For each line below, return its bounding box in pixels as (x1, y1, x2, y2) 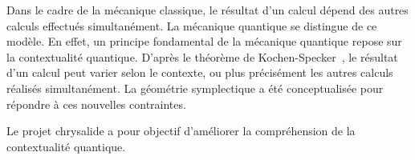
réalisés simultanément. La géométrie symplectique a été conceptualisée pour (6, 79, 384, 96)
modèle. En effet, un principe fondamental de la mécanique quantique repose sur (6, 33, 402, 50)
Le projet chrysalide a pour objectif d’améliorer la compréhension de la (6, 122, 356, 139)
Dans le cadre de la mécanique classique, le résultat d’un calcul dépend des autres (6, 2, 409, 18)
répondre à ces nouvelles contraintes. (6, 95, 186, 112)
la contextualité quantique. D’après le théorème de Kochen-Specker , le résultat (6, 48, 398, 65)
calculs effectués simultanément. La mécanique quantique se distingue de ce (6, 17, 377, 34)
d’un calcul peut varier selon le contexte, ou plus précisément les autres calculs (6, 64, 393, 81)
